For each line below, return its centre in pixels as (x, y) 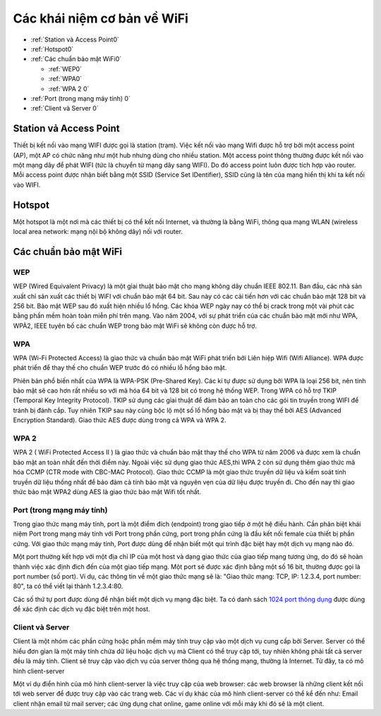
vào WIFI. (27, 185)
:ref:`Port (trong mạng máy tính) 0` (80, 98)
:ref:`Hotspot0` (52, 49)
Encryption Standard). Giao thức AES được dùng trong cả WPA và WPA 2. (120, 420)
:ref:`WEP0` (65, 69)
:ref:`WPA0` (65, 79)
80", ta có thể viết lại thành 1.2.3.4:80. (68, 586)
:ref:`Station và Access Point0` (75, 39)
